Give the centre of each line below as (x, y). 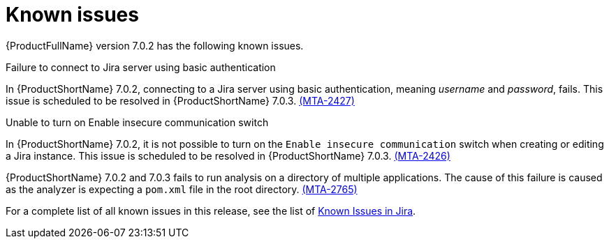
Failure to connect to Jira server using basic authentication (141, 67)
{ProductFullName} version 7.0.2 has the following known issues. (155, 45)
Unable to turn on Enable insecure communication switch (137, 122)
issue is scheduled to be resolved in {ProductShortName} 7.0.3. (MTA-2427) (180, 100)
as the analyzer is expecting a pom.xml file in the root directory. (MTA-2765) (182, 189)
